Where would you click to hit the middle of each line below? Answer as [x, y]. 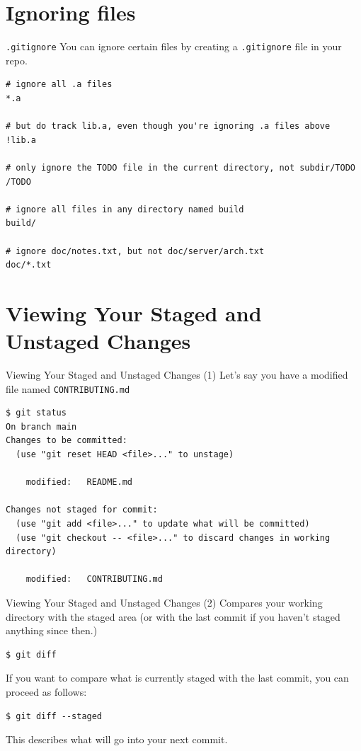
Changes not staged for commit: [82, 510]
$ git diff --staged [54, 716]
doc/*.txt [29, 265]
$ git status [36, 413]
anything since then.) [52, 630]
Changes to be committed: [67, 441]
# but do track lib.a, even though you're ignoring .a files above [168, 126]
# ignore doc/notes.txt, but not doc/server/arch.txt [135, 251]
